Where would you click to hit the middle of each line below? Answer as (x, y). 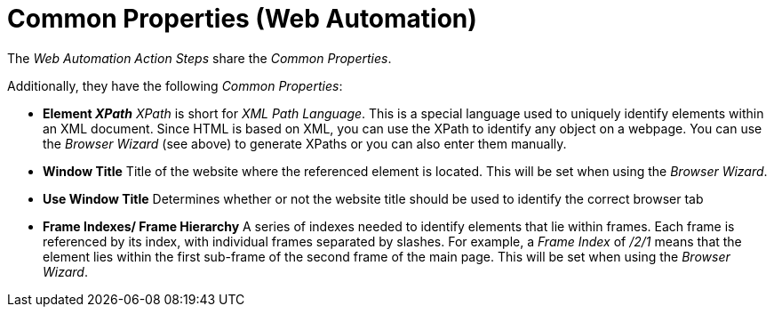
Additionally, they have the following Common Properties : (175, 85)
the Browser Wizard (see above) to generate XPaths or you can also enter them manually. (305, 143)
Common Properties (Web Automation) (242, 19)
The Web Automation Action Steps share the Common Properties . (199, 58)
